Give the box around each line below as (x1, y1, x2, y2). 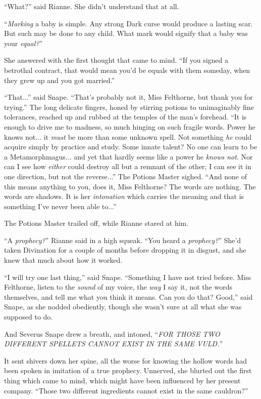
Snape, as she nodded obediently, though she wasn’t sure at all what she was (4, 301, 242, 312)
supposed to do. (4, 311, 53, 322)
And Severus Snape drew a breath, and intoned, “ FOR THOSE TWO (4, 328, 220, 339)
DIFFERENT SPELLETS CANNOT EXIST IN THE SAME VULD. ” (4, 338, 223, 349)
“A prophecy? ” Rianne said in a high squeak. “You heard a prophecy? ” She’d (4, 234, 241, 245)
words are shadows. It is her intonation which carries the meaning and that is (4, 191, 244, 202)
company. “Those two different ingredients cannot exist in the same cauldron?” (4, 385, 248, 395)
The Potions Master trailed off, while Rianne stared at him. (4, 218, 189, 228)
